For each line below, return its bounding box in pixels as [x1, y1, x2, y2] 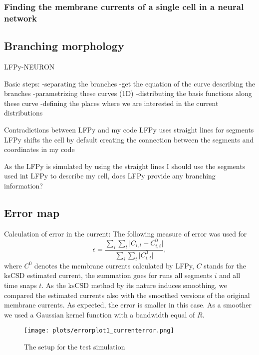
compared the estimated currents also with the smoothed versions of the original [4, 289, 250, 300]
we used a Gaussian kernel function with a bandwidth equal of [4, 309, 195, 319]
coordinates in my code [4, 144, 75, 154]
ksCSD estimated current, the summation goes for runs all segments [4, 270, 212, 280]
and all [219, 270, 241, 280]
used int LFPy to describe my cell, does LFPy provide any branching [4, 170, 216, 181]
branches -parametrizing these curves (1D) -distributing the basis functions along [4, 88, 252, 98]
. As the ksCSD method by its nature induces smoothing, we [41, 279, 227, 290]
